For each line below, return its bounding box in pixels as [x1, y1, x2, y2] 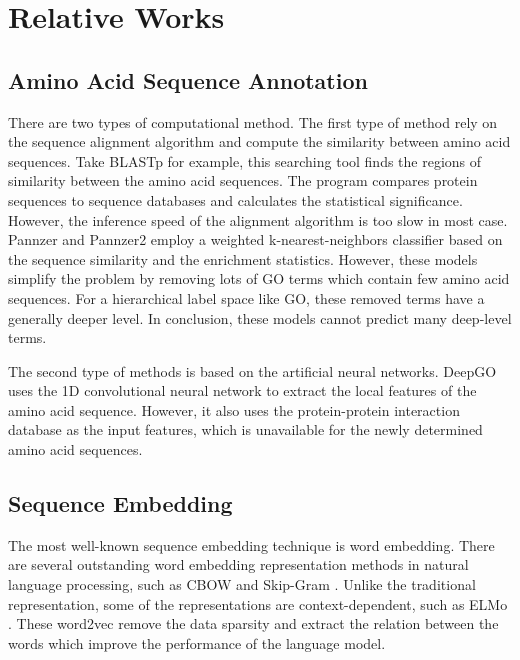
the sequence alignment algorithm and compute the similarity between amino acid [8, 131, 511, 152]
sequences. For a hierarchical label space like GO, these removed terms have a [8, 287, 485, 308]
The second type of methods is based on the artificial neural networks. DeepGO [8, 360, 497, 381]
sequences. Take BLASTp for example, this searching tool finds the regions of [8, 150, 482, 171]
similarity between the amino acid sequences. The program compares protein [8, 170, 478, 191]
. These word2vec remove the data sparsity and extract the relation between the [8, 613, 499, 634]
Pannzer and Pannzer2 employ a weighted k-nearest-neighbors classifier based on [8, 229, 503, 250]
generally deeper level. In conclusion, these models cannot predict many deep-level [8, 307, 512, 328]
